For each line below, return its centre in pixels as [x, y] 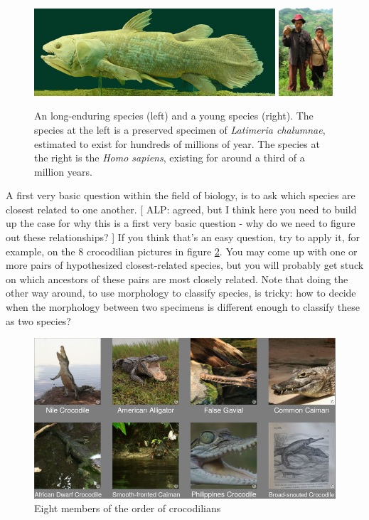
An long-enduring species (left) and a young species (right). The [174, 116]
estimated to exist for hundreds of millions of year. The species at [177, 143]
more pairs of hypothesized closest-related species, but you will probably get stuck [185, 265]
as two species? [38, 320]
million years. [63, 171]
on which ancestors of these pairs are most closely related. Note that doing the [177, 278]
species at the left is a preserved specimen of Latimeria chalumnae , [180, 129]
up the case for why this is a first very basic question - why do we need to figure [181, 223]
